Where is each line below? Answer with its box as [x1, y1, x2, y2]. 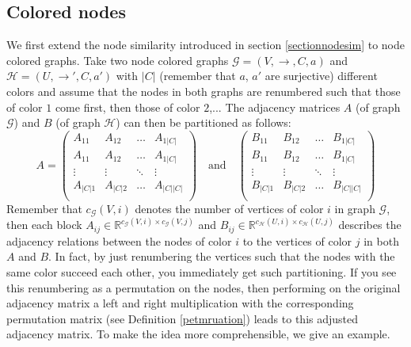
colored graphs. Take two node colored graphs [6, 51, 229, 68]
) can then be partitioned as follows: [116, 114, 291, 131]
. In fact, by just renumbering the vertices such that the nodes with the [48, 248, 395, 265]
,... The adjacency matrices [209, 98, 341, 115]
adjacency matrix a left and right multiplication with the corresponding [6, 295, 354, 311]
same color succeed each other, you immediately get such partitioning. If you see [6, 264, 397, 280]
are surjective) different [264, 67, 378, 84]
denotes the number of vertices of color [135, 200, 324, 216]
